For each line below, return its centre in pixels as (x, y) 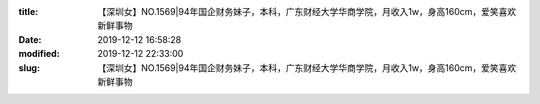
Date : (30, 39)
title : (28, 11)
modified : (39, 54)
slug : (29, 67)
